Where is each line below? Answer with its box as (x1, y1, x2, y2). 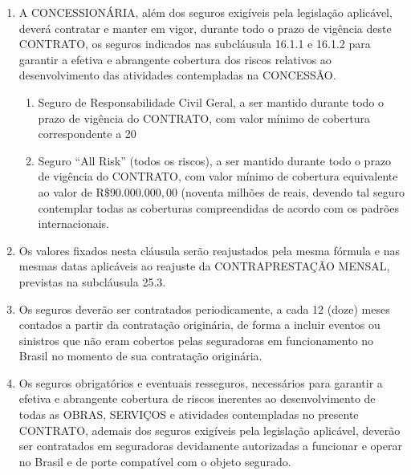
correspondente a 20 (38, 125, 136, 142)
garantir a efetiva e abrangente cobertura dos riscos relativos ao (18, 51, 332, 67)
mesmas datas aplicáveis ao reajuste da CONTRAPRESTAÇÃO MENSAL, (18, 258, 390, 274)
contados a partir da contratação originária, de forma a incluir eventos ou (18, 316, 380, 333)
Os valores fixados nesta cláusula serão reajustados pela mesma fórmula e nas (18, 242, 400, 258)
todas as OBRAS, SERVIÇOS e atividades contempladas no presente (18, 406, 359, 423)
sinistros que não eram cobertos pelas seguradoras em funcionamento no (18, 331, 374, 348)
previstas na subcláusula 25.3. (18, 273, 166, 290)
